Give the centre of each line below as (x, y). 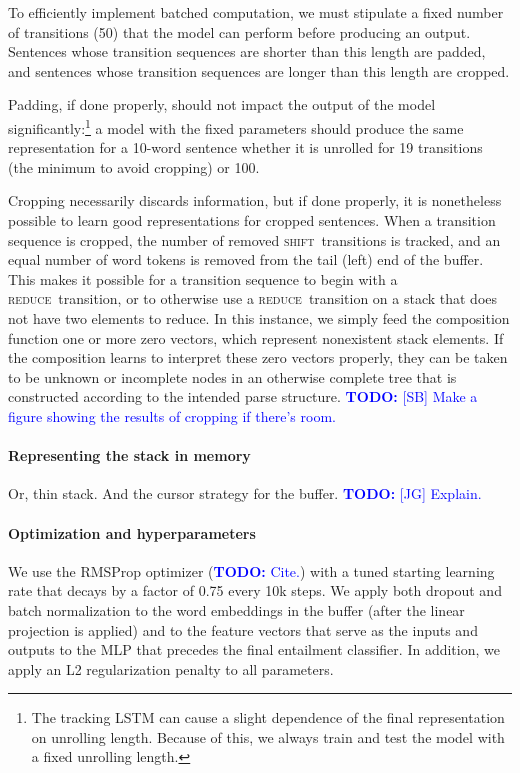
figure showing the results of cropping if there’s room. (172, 415)
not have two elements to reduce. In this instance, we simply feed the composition (259, 317)
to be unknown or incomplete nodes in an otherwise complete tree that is (232, 376)
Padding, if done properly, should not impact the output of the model (222, 104)
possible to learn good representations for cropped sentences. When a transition (252, 220)
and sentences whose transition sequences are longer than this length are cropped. (259, 70)
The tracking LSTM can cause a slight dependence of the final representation (268, 717)
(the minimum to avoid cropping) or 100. (134, 166)
